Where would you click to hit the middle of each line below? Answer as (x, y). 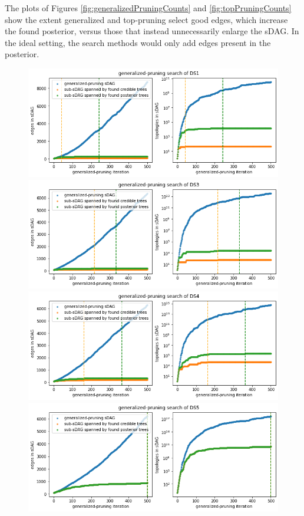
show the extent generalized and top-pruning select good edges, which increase (146, 19)
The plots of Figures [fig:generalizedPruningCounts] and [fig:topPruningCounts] (148, 8)
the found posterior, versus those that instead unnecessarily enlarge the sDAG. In (152, 31)
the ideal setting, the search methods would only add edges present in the (138, 42)
